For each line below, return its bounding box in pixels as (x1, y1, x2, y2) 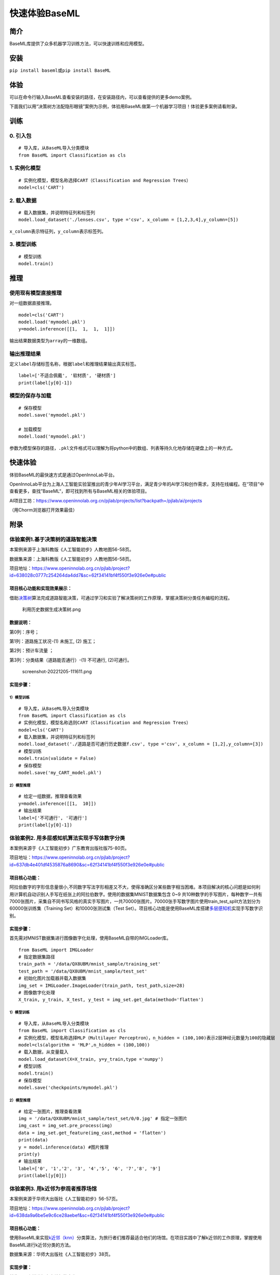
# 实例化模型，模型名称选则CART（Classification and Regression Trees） (18, 720, 191, 726)
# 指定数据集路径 (18, 954, 55, 960)
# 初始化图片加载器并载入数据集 (18, 976, 87, 981)
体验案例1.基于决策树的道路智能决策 (9, 535, 97, 543)
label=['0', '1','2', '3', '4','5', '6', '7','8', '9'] (18, 1165, 161, 1171)
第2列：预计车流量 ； (9, 648, 54, 654)
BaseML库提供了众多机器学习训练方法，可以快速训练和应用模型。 (9, 41, 147, 47)
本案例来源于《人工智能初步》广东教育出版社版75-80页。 (9, 845, 130, 851)
